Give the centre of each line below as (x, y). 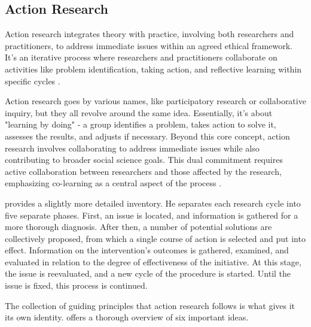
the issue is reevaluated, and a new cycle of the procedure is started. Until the (148, 273)
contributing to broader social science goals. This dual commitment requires (144, 160)
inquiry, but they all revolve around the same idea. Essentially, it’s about (139, 112)
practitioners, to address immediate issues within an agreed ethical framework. (149, 45)
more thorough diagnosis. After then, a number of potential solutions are (138, 227)
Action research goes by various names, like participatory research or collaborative (155, 101)
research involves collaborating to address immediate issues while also (132, 148)
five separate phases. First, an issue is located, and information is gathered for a (152, 215)
